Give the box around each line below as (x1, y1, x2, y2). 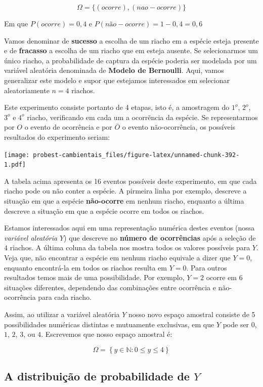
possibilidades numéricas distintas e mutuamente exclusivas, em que (4, 319, 214, 329)
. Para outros (186, 262, 227, 273)
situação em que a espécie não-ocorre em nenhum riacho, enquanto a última (4, 196, 244, 206)
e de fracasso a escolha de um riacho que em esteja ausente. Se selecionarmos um (4, 45, 258, 56)
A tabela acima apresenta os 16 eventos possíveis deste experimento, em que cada (4, 175, 257, 186)
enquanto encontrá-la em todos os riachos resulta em (4, 262, 167, 273)
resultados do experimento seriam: (4, 131, 110, 142)
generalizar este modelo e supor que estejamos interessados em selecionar (4, 74, 230, 85)
